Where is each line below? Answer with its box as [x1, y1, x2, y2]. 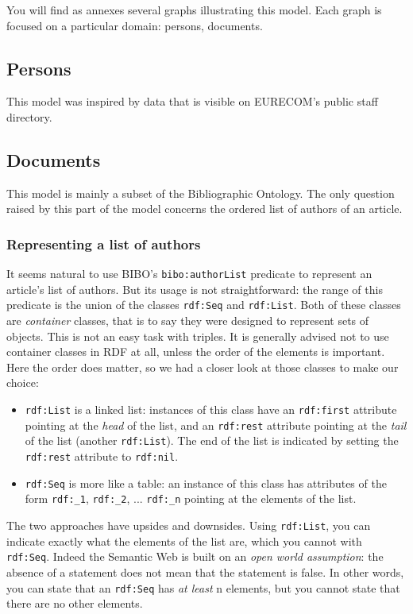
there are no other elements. [6, 595, 143, 612]
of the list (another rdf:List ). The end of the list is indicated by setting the [25, 432, 399, 449]
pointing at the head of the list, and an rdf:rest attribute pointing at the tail [25, 416, 407, 433]
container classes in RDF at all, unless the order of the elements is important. [6, 343, 385, 360]
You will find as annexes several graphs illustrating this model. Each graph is [6, 2, 382, 17]
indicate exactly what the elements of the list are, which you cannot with [6, 532, 362, 549]
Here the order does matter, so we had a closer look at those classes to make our [6, 358, 399, 375]
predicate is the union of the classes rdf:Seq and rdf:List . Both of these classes [6, 296, 401, 313]
